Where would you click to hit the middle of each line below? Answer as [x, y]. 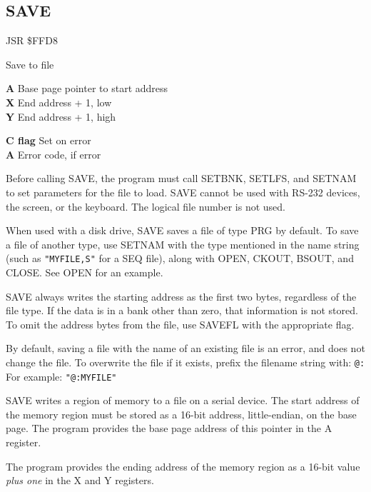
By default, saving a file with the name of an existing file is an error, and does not [185, 348]
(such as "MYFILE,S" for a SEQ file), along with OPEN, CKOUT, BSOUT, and [180, 258]
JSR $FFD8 [32, 40]
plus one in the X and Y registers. [80, 480]
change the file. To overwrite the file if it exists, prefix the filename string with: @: [185, 362]
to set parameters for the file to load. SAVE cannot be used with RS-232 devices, [183, 192]
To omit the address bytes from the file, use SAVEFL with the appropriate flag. [180, 324]
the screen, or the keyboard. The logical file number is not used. [146, 206]
